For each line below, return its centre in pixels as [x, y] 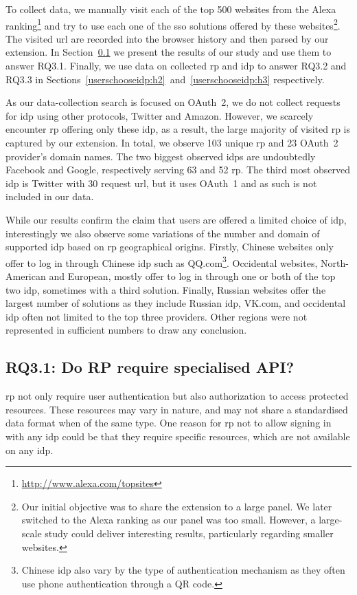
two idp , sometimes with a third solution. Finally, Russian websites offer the [166, 289]
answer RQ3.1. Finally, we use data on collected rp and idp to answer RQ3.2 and [176, 66]
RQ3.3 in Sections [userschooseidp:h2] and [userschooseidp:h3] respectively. [165, 79]
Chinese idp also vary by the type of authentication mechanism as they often [183, 570]
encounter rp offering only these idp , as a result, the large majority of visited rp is [178, 129]
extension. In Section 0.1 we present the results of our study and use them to [169, 52]
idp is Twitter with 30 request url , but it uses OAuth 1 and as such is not [161, 183]
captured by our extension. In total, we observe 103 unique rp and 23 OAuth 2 [172, 142]
